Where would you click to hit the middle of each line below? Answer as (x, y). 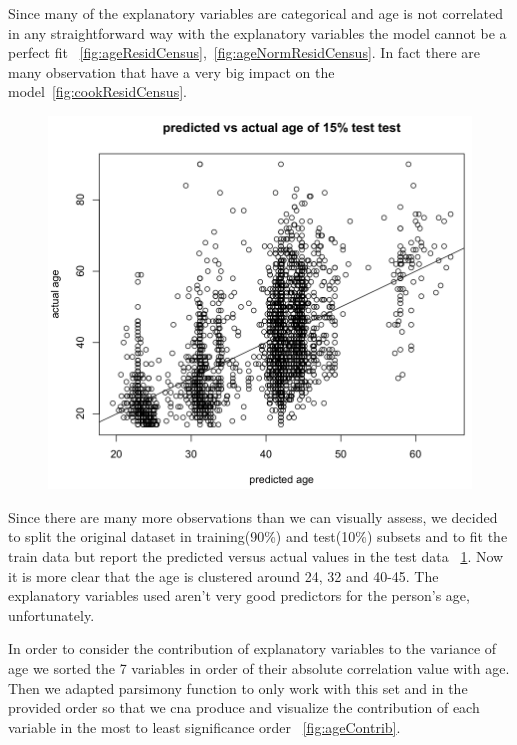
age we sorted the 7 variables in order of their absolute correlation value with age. (259, 667)
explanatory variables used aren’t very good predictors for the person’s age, (239, 595)
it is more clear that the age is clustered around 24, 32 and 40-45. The (223, 575)
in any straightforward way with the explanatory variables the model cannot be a (257, 32)
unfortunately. (51, 614)
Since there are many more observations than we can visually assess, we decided (253, 516)
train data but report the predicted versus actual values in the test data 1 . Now (256, 555)
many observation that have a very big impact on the (171, 71)
